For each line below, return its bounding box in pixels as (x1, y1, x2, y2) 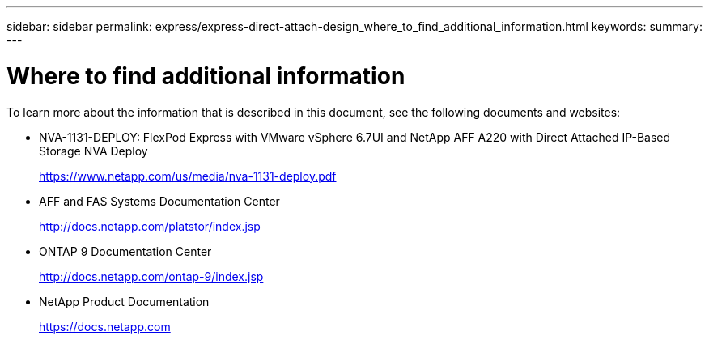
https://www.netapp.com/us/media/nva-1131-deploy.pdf (39, 168, 337, 183)
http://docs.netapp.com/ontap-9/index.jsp (39, 269, 264, 283)
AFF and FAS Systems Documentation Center (39, 193, 280, 208)
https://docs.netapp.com (39, 319, 171, 334)
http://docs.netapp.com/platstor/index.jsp (39, 219, 261, 233)
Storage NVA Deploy (39, 143, 148, 158)
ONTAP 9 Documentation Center (39, 244, 212, 258)
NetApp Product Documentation (39, 294, 210, 308)
